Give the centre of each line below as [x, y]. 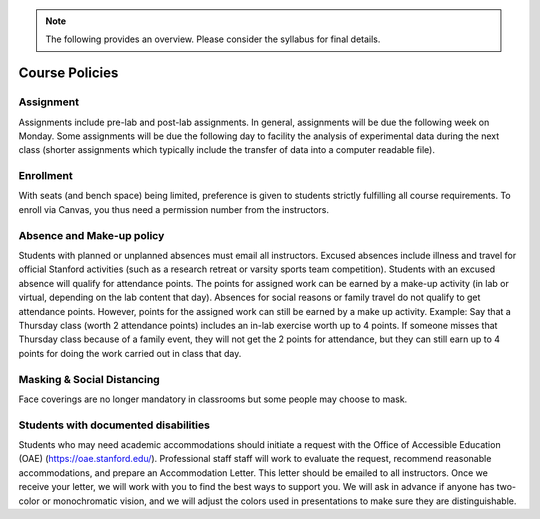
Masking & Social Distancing [89, 379]
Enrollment [46, 176]
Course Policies [68, 73]
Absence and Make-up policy [91, 235]
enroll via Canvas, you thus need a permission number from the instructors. [174, 209]
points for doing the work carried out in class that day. [130, 353]
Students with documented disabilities [114, 425]
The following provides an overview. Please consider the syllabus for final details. [213, 39]
